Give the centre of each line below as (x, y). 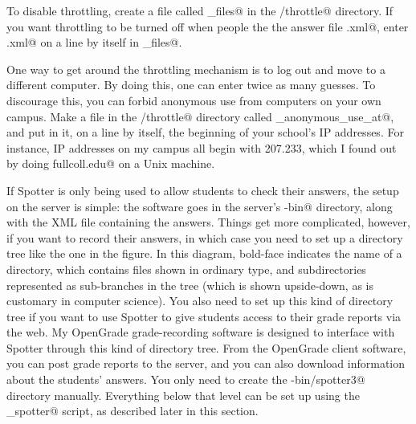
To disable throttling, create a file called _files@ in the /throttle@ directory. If (200, 10)
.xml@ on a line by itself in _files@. (94, 42)
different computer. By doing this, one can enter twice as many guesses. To (191, 85)
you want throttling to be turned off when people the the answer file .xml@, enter (208, 26)
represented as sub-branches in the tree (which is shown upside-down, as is (190, 285)
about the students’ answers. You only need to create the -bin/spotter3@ (186, 379)
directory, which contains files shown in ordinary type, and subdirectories (186, 269)
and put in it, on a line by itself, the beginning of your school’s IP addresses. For (205, 132)
